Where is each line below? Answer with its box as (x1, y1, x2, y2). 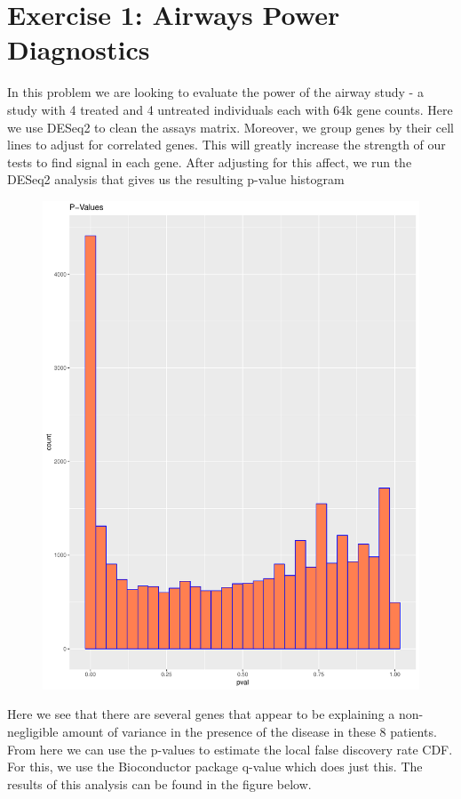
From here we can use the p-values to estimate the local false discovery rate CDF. (7, 739, 453, 758)
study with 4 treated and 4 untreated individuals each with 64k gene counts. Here (7, 100, 453, 118)
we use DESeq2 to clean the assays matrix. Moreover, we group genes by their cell (7, 117, 454, 136)
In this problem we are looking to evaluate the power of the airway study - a (7, 83, 424, 101)
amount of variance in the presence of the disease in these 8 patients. (62, 722, 437, 740)
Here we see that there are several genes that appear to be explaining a (7, 705, 395, 723)
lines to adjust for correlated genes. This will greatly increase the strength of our (7, 135, 446, 154)
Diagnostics (7, 31, 150, 68)
